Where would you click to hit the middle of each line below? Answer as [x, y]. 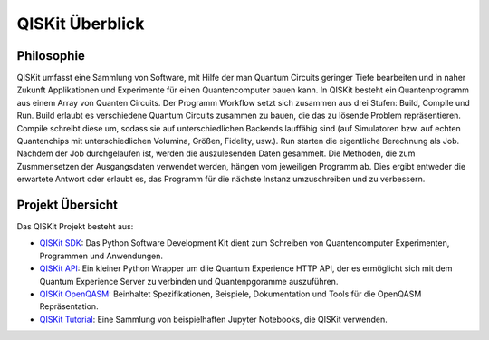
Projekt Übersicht [67, 205]
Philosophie [51, 56]
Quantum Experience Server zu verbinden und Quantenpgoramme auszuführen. [189, 281]
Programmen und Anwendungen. [101, 256]
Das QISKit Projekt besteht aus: [75, 227]
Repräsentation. [69, 306]
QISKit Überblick [81, 24]
